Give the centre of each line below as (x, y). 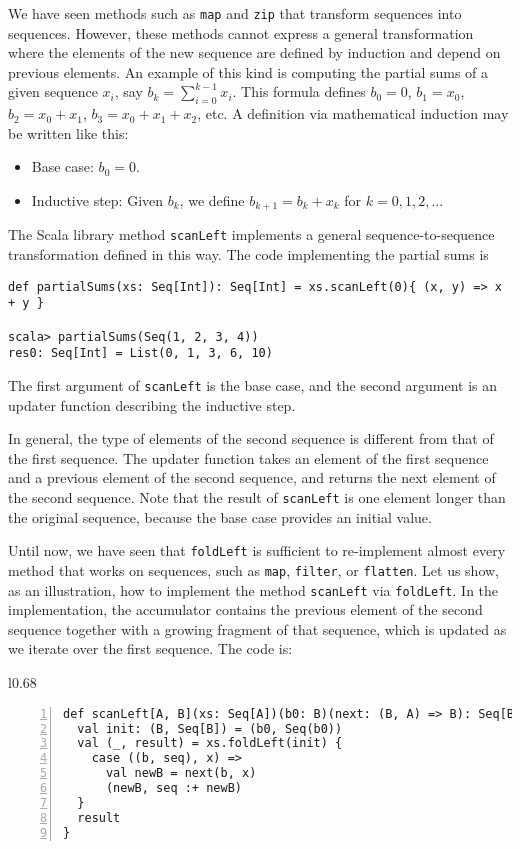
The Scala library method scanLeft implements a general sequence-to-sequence (251, 234)
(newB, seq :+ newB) (173, 788)
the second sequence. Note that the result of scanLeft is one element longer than (257, 497)
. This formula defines (299, 91)
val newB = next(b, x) (181, 773)
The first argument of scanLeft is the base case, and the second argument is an (253, 385)
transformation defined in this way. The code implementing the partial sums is (248, 254)
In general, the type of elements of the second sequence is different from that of (251, 438)
